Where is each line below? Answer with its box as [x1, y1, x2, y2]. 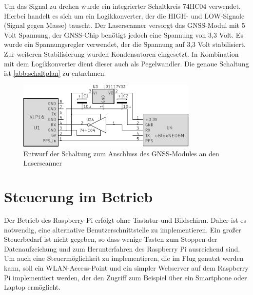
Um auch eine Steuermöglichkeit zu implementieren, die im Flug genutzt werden [4, 253, 244, 263]
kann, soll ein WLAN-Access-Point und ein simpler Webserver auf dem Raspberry [4, 263, 249, 273]
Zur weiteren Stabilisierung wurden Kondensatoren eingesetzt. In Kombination [4, 48, 239, 59]
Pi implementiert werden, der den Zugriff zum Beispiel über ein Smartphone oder [4, 272, 247, 282]
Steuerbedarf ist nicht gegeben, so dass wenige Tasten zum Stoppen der [4, 234, 217, 244]
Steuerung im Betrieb [4, 187, 153, 207]
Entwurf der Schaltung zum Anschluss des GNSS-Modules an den [23, 148, 219, 158]
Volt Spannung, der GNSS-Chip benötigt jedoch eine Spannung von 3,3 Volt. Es [4, 29, 243, 40]
